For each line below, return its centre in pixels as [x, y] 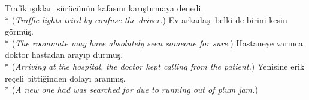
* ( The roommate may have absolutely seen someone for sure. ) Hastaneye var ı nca [154, 43]
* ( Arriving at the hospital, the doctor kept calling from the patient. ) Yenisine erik [155, 66]
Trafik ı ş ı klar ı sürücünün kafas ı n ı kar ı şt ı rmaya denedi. [104, 8]
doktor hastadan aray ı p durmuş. [64, 54]
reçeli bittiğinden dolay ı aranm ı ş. [65, 78]
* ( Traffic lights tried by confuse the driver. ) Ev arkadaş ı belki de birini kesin [146, 19]
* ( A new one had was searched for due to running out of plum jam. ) [131, 90]
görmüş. [19, 31]
